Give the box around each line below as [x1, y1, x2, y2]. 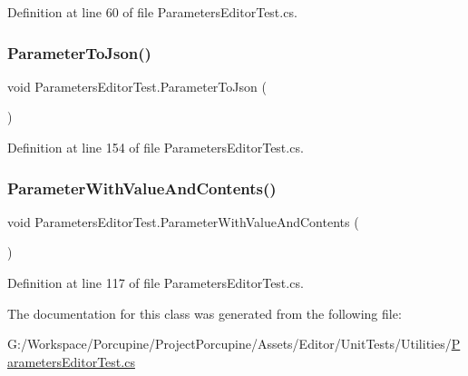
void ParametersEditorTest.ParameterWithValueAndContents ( [7, 212, 359, 231]
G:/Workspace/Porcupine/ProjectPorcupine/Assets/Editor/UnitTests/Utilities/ [7, 334, 452, 353]
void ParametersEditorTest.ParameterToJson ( [7, 76, 267, 95]
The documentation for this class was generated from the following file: [7, 303, 402, 322]
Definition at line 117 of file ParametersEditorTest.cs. [7, 273, 304, 292]
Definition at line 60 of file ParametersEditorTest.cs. [7, 3, 297, 21]
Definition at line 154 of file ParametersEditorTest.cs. [7, 138, 304, 156]
